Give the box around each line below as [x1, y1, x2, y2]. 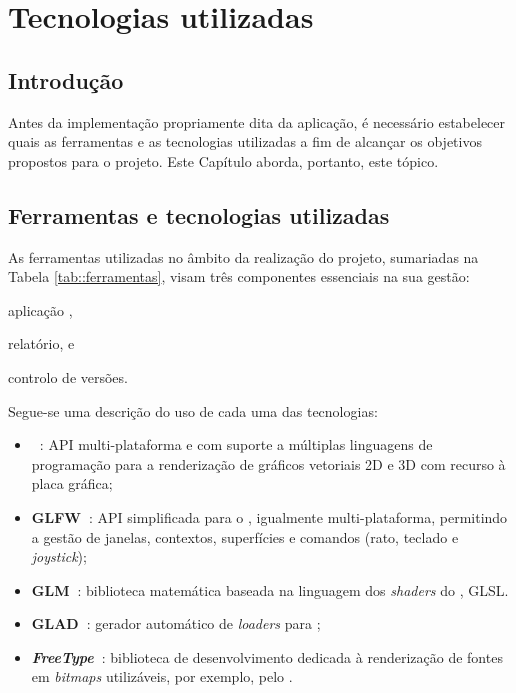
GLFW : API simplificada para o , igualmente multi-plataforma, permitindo [31, 506, 508, 527]
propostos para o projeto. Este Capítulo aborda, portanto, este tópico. [8, 150, 439, 171]
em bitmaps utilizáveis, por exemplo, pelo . [31, 666, 293, 687]
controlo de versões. [8, 366, 128, 387]
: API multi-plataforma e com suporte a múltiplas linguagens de [39, 434, 433, 455]
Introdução [8, 64, 124, 95]
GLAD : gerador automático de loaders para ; [31, 613, 321, 634]
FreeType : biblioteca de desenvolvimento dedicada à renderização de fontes [31, 646, 503, 667]
